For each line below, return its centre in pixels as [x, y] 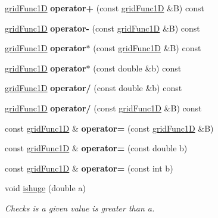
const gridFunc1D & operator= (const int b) [89, 168]
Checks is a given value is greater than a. [80, 208]
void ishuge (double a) [45, 188]
